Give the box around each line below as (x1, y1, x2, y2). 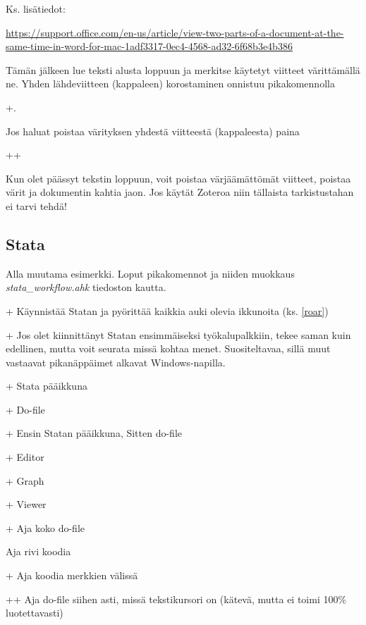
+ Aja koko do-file (6, 520, 85, 535)
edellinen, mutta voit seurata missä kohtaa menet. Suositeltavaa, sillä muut (6, 341, 331, 356)
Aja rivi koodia (6, 544, 71, 559)
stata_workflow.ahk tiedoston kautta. (6, 280, 166, 295)
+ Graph (6, 473, 44, 488)
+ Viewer (6, 497, 47, 512)
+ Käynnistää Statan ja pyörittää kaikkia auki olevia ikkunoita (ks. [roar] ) (6, 303, 329, 318)
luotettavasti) (6, 605, 63, 620)
